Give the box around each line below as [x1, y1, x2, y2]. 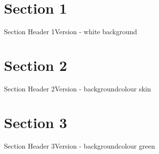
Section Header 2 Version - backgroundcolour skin [4, 83, 151, 93]
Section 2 [4, 55, 68, 75]
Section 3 [4, 112, 68, 132]
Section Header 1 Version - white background [4, 26, 137, 37]
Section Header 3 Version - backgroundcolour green [4, 140, 155, 151]
